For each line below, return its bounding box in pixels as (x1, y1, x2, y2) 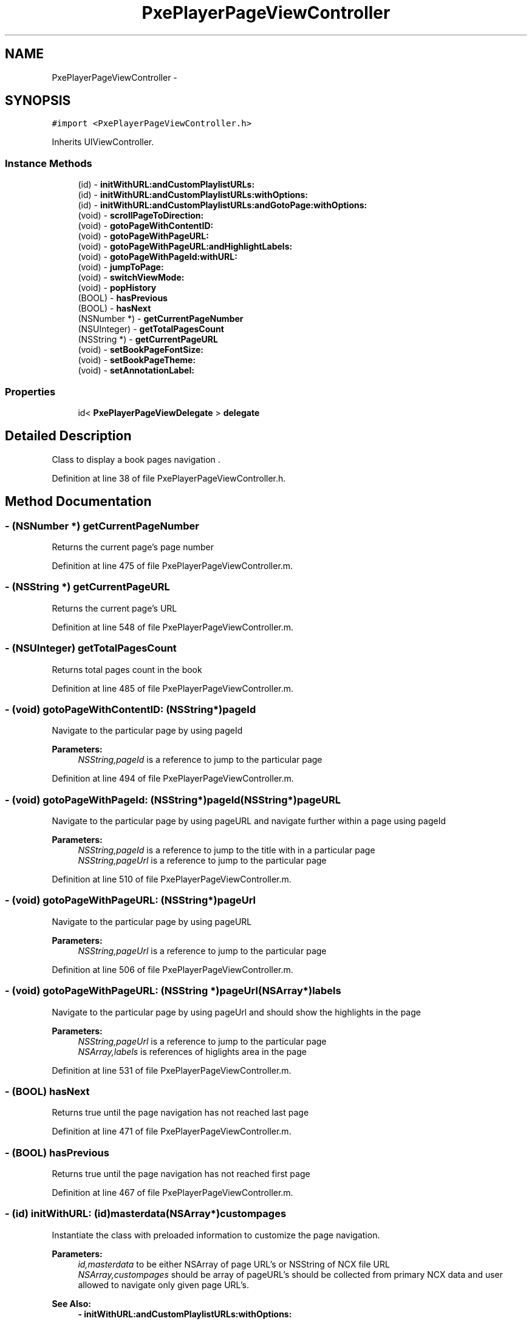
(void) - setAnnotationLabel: (78, 365, 194, 376)
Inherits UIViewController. (52, 137, 154, 148)
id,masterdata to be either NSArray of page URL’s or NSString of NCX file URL (78, 1258, 390, 1269)
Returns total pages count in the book (52, 664, 202, 675)
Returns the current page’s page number (52, 542, 214, 552)
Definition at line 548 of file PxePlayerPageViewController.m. (52, 621, 294, 632)
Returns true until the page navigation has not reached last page (52, 1107, 309, 1118)
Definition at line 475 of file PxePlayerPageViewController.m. (52, 561, 293, 571)
